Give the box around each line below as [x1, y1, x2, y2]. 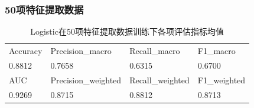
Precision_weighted [50, 73, 122, 86]
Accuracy [9, 45, 43, 57]
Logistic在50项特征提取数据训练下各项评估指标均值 [30, 25, 224, 38]
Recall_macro [129, 45, 180, 57]
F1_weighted [197, 73, 246, 86]
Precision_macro [50, 45, 112, 57]
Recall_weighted [129, 73, 190, 86]
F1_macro [197, 45, 236, 57]
